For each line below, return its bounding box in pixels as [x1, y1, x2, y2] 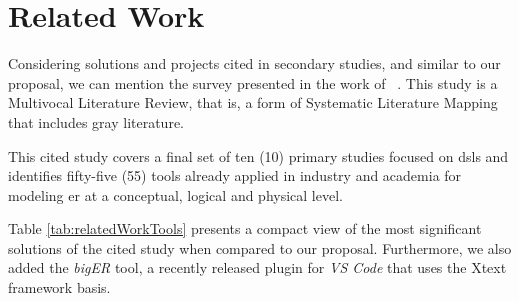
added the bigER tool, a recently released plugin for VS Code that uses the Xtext [8, 257, 507, 278]
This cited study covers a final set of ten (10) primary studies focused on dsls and [8, 145, 509, 166]
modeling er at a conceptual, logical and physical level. [8, 184, 343, 205]
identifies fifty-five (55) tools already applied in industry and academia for [8, 165, 462, 186]
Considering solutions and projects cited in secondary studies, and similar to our [8, 53, 501, 74]
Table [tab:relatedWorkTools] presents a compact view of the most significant [8, 218, 482, 239]
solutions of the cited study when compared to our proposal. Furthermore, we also [8, 237, 512, 258]
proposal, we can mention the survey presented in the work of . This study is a [8, 72, 498, 93]
